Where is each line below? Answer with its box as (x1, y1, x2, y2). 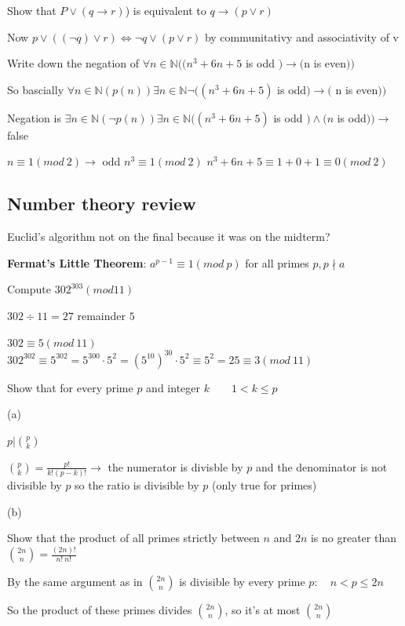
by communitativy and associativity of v (204, 28, 399, 45)
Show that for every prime (7, 379, 133, 395)
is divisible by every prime (179, 573, 305, 590)
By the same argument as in (7, 573, 143, 590)
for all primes (245, 254, 309, 271)
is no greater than (310, 530, 396, 546)
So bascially (7, 81, 64, 97)
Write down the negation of (7, 55, 140, 71)
